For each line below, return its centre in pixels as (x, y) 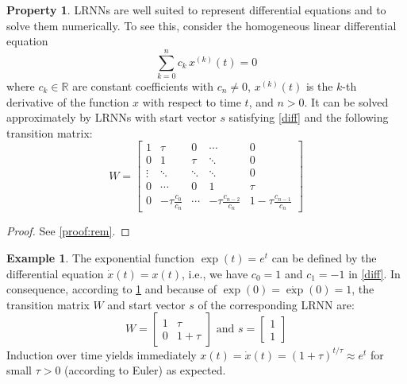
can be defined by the (324, 258)
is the (319, 85)
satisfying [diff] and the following (309, 117)
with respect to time (192, 101)
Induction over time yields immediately (102, 354)
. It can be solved (346, 101)
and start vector (146, 304)
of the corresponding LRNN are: (276, 304)
